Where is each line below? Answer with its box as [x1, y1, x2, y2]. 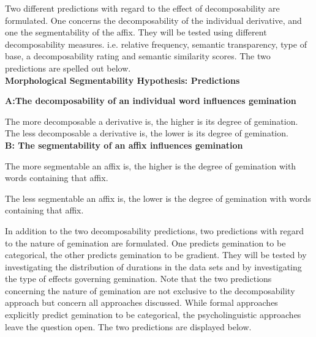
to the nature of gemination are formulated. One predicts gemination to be [5, 236, 286, 249]
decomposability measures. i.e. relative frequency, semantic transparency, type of [5, 37, 307, 50]
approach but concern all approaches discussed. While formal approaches [5, 296, 278, 309]
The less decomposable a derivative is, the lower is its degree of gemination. [5, 127, 288, 139]
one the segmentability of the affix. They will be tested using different [5, 26, 267, 39]
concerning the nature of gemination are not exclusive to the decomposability [5, 284, 295, 297]
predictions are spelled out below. [5, 61, 131, 74]
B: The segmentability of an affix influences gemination [5, 138, 243, 151]
